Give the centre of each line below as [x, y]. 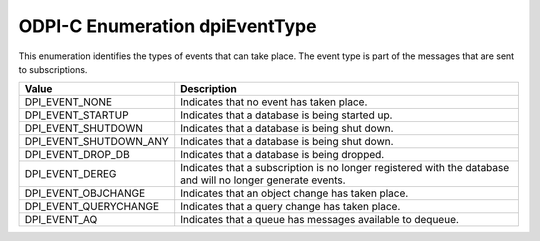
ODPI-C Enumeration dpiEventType [167, 26]
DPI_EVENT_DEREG [70, 174]
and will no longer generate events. [263, 180]
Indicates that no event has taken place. [274, 102]
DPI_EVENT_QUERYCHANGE [92, 207]
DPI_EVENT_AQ [61, 220]
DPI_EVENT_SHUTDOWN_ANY [96, 142]
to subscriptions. [53, 69]
